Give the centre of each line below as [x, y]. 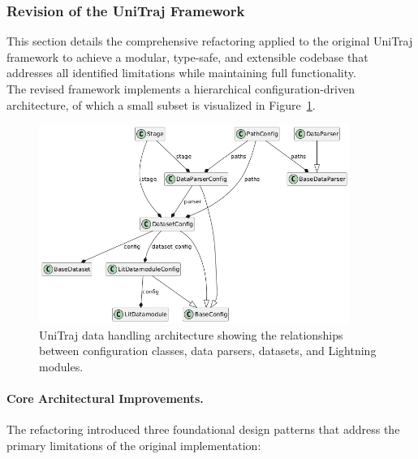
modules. [61, 366]
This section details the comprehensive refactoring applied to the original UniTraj [210, 41]
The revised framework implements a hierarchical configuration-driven [181, 89]
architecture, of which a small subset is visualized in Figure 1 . [161, 104]
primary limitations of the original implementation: [134, 445]
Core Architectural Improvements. [105, 398]
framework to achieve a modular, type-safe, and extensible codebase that [187, 56]
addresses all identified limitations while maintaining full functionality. [181, 73]
